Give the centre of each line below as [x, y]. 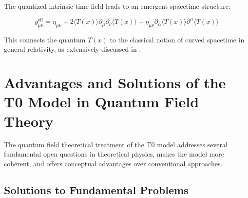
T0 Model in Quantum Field [102, 102]
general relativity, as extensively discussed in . [73, 49]
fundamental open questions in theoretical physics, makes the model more [114, 154]
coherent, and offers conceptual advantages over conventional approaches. [113, 163]
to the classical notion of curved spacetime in [177, 39]
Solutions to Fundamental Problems [96, 189]
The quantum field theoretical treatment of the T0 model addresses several [116, 144]
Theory [29, 121]
